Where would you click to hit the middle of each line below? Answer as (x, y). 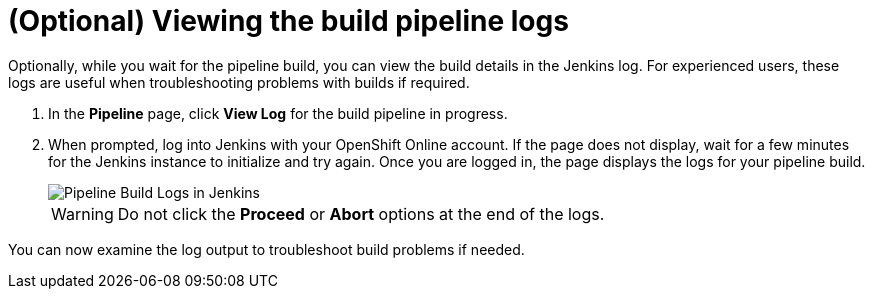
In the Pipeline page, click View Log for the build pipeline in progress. (278, 113)
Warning (82, 213)
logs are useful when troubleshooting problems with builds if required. (239, 82)
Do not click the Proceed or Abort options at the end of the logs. (361, 213)
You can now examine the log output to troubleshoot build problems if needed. (266, 249)
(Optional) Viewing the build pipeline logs (288, 21)
